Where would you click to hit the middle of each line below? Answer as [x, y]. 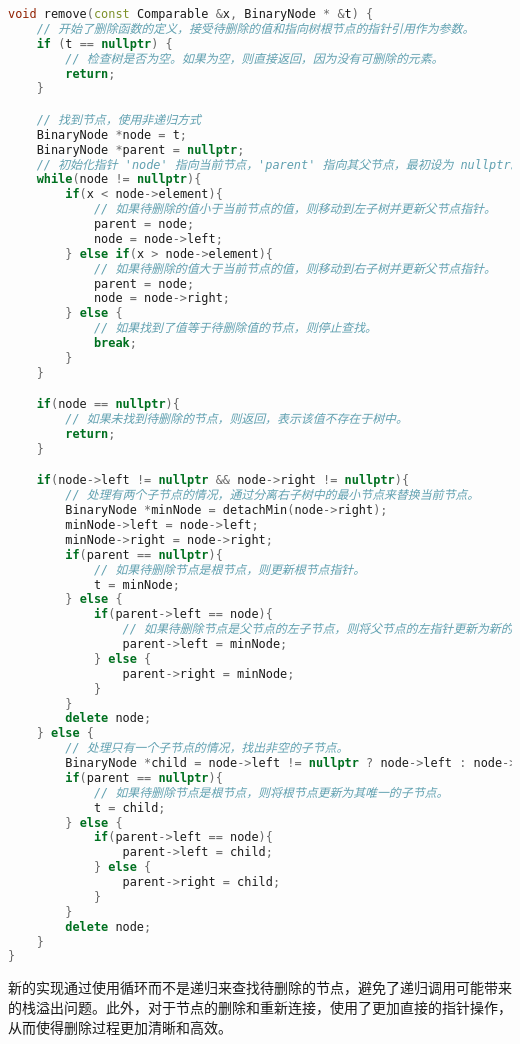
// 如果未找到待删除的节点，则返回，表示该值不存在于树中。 [236, 419]
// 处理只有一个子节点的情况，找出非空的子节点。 [207, 748]
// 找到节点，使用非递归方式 [118, 119]
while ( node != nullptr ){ [119, 179]
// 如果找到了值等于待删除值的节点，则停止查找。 [235, 328]
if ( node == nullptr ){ [108, 404]
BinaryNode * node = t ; [112, 134]
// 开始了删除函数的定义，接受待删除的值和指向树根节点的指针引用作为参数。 [255, 28]
